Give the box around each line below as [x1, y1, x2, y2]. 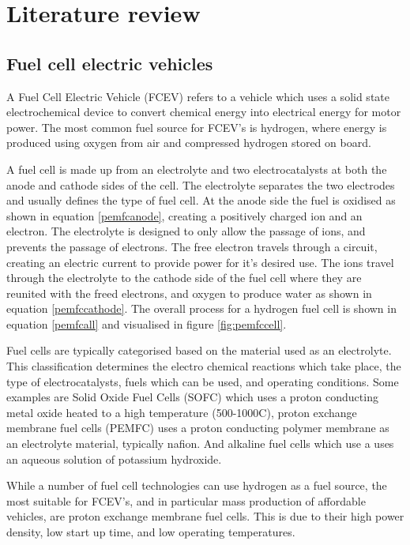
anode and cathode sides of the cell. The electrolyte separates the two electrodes [6, 176, 395, 193]
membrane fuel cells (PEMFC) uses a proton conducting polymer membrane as [6, 419, 389, 436]
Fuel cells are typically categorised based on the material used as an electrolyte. [6, 342, 392, 359]
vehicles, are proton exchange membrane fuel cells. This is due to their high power [6, 508, 404, 524]
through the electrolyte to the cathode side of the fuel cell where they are [6, 269, 362, 286]
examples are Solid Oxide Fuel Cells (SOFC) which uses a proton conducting [6, 389, 378, 405]
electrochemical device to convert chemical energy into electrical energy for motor [6, 103, 401, 120]
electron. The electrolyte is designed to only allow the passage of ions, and [6, 223, 366, 239]
